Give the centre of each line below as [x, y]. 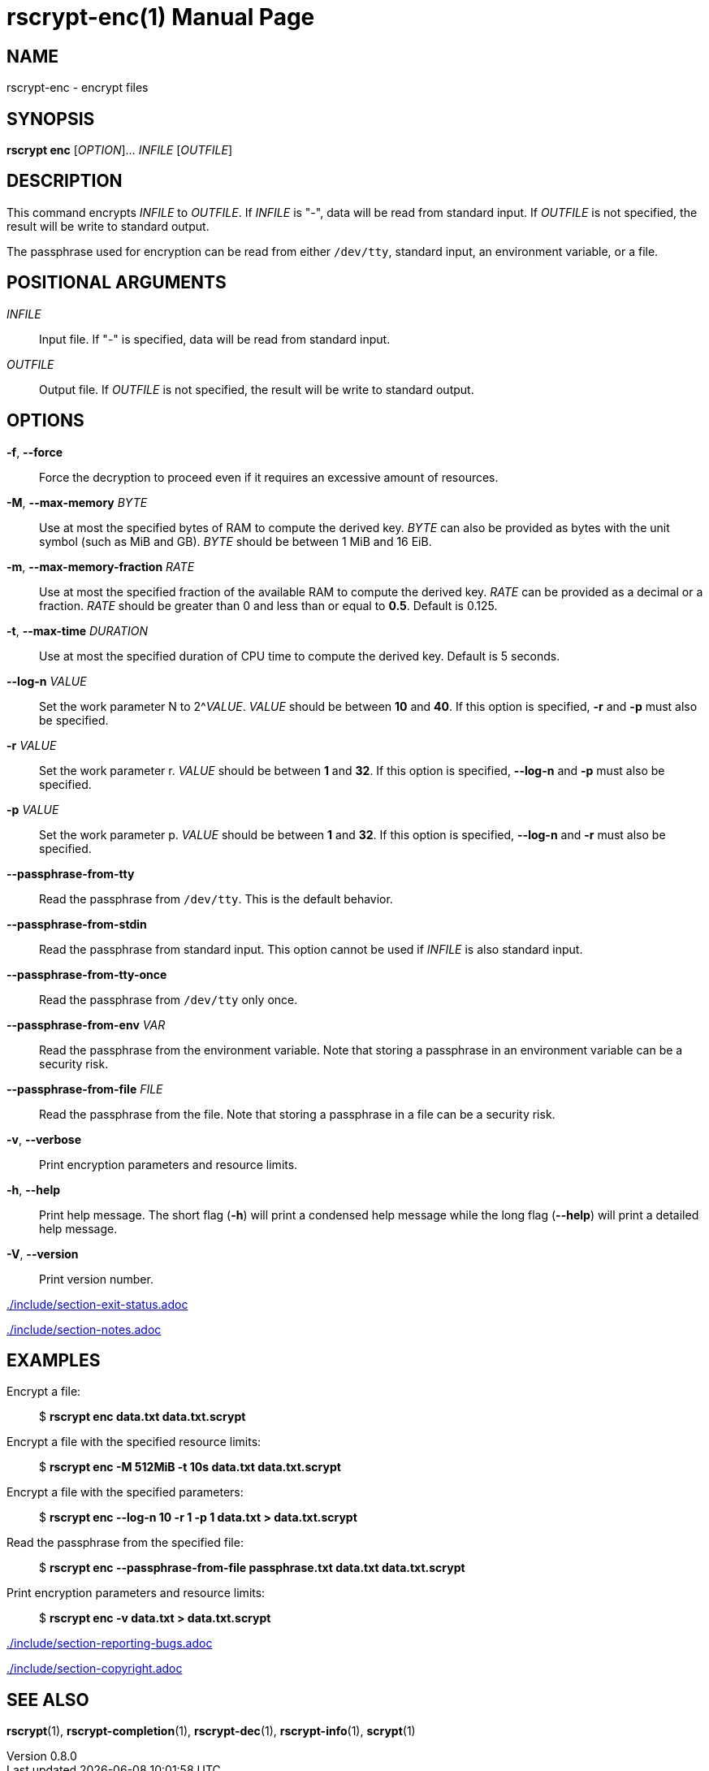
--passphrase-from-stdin [77, 924]
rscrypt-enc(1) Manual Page [161, 17]
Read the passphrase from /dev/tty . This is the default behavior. [216, 898]
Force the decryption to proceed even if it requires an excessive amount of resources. [269, 477]
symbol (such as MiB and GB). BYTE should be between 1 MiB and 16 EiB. [236, 541]
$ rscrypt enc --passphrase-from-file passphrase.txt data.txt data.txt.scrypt [252, 1568]
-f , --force [35, 452]
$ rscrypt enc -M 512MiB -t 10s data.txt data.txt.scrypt [190, 1467]
